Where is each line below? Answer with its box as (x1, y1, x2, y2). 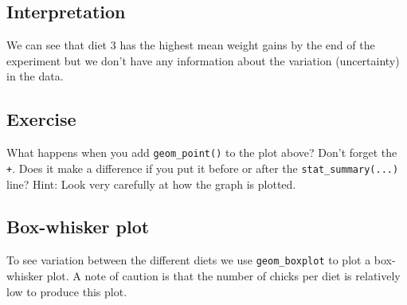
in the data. (6, 68, 64, 84)
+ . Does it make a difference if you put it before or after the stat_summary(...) (6, 159, 399, 176)
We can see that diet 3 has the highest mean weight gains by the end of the (6, 37, 375, 53)
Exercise (6, 107, 76, 131)
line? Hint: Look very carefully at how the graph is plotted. (6, 175, 296, 192)
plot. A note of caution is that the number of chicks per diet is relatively (46, 267, 401, 283)
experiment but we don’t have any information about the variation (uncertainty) (6, 52, 400, 68)
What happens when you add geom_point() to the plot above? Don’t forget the (6, 144, 397, 161)
